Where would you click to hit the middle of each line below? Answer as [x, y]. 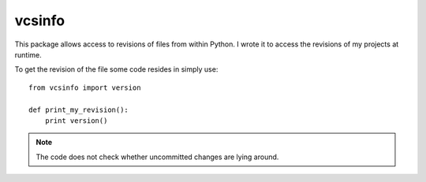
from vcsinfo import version [85, 87]
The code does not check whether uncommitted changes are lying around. [157, 157]
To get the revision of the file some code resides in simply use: [116, 69]
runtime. [28, 54]
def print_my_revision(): [79, 110]
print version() [76, 121]
